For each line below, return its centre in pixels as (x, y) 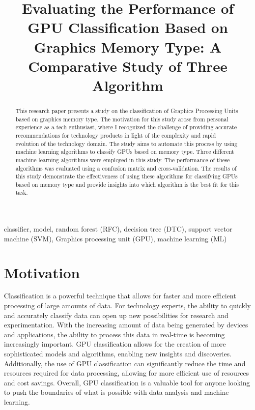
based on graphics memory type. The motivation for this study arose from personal (122, 119)
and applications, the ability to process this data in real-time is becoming (114, 334)
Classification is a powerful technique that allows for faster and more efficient (120, 296)
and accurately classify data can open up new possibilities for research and (116, 315)
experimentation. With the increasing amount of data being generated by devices (126, 325)
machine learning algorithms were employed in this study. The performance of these (123, 160)
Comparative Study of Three (128, 66)
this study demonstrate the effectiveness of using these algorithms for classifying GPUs (127, 176)
